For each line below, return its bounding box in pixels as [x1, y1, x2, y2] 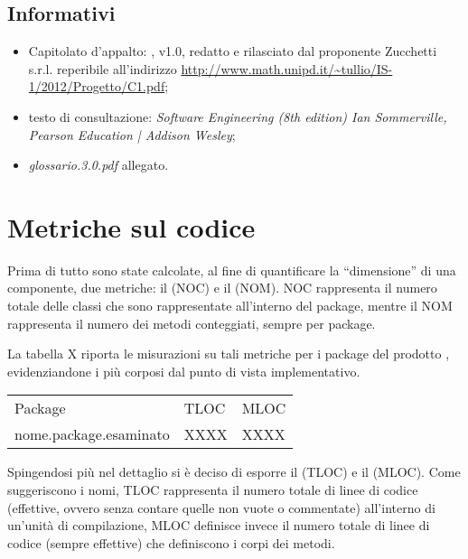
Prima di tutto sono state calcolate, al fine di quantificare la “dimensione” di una [7, 260, 456, 279]
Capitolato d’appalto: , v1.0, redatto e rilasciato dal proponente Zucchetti [28, 42, 437, 61]
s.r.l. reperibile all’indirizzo [28, 59, 177, 78]
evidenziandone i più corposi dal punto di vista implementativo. [7, 361, 360, 380]
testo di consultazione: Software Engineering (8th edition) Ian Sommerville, [28, 107, 447, 126]
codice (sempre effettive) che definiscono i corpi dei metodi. [7, 533, 335, 552]
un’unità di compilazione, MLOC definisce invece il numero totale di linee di [7, 516, 430, 535]
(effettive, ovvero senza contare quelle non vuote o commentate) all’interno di [7, 498, 435, 517]
